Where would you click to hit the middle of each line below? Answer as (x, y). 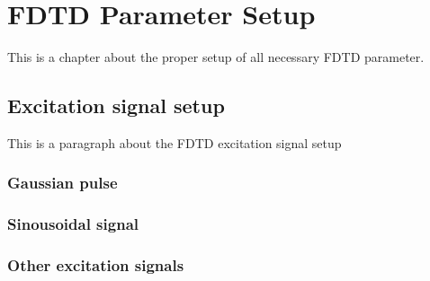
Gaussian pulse (63, 183)
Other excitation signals (96, 265)
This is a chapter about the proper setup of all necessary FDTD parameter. (216, 57)
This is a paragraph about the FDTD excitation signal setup (175, 142)
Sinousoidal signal (73, 224)
